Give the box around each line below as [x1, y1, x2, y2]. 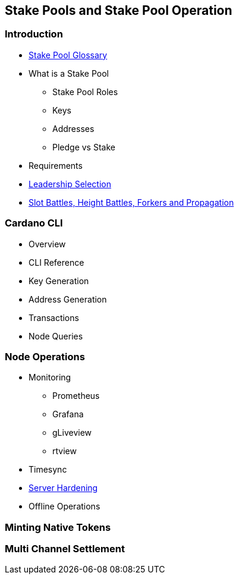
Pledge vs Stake [52, 141, 115, 152]
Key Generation [29, 275, 89, 286]
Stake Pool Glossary [29, 49, 108, 60]
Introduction [5, 28, 63, 40]
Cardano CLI [5, 217, 63, 229]
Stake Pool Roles [52, 86, 118, 97]
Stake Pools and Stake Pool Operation [5, 3, 232, 18]
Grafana [52, 409, 84, 420]
